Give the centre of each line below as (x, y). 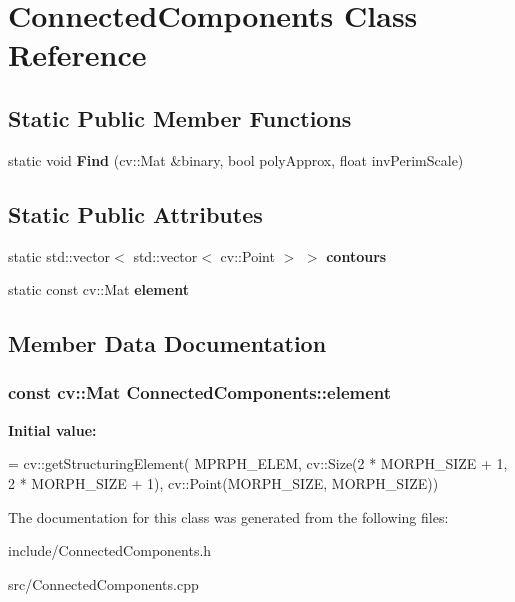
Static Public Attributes (135, 213)
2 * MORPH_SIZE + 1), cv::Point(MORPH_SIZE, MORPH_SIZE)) (223, 482)
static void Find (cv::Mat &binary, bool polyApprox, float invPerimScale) (236, 159)
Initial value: (52, 429)
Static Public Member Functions (180, 117)
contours (356, 255)
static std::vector (59, 255)
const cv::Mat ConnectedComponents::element (200, 392)
